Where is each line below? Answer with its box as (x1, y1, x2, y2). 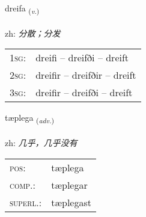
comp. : (10, 177, 35, 192)
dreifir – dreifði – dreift (35, 85, 133, 100)
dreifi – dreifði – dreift (35, 50, 129, 65)
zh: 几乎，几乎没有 (5, 136, 78, 149)
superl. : (10, 195, 42, 209)
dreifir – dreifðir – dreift (35, 68, 136, 82)
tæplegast (51, 195, 91, 209)
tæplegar (51, 177, 88, 192)
